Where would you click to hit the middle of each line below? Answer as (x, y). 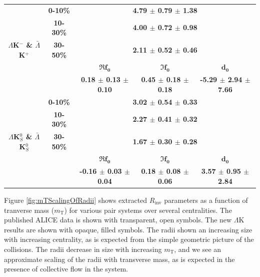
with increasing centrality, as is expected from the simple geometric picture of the (129, 239)
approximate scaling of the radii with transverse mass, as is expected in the (119, 259)
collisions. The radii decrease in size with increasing (83, 249)
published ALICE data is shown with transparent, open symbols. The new (118, 220)
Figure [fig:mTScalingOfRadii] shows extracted (76, 200)
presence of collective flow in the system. (66, 269)
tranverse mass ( (29, 210)
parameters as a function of (206, 200)
